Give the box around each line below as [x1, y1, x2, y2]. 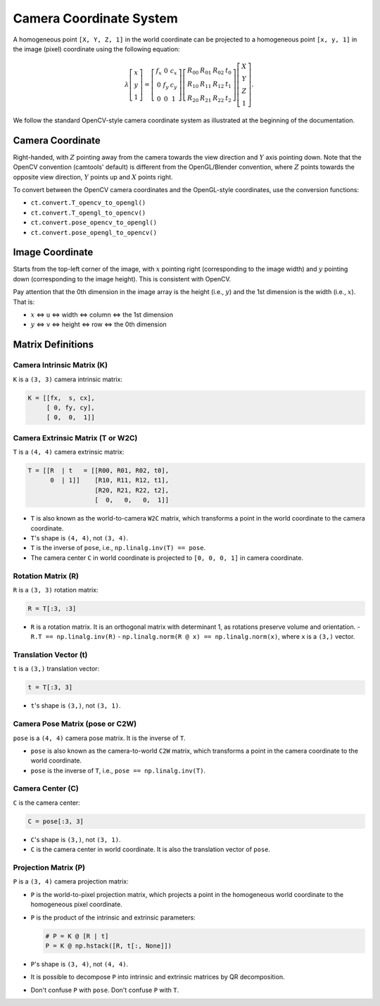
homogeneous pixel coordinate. [30, 900, 122, 909]
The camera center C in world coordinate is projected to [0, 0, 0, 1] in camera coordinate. [30, 553, 304, 562]
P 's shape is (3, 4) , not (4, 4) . [30, 960, 129, 968]
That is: [13, 298, 35, 306]
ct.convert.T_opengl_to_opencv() [30, 208, 146, 217]
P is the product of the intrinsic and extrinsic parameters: [30, 913, 196, 922]
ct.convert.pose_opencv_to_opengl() [30, 219, 158, 227]
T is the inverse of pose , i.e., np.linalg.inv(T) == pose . [30, 544, 206, 552]
